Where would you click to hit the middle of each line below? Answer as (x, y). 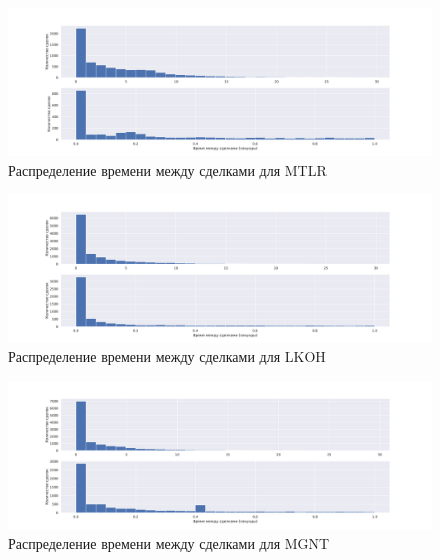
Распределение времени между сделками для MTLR (167, 169)
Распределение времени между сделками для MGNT (169, 542)
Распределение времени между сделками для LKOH (167, 356)
